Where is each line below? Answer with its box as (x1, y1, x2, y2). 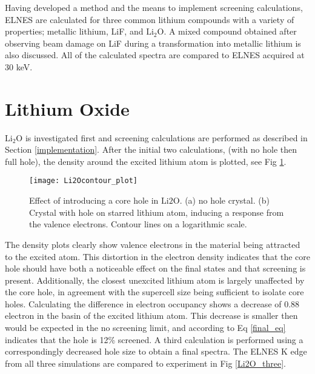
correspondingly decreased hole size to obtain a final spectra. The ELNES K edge (5, 345, 307, 358)
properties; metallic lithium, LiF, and (5, 25, 144, 38)
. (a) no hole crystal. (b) (179, 194, 270, 207)
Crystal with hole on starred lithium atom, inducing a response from (29, 205, 284, 218)
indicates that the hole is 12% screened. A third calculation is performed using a (5, 333, 303, 346)
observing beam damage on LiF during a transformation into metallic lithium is (5, 36, 301, 49)
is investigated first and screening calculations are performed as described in (25, 131, 308, 144)
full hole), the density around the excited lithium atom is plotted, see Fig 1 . (5, 155, 287, 167)
